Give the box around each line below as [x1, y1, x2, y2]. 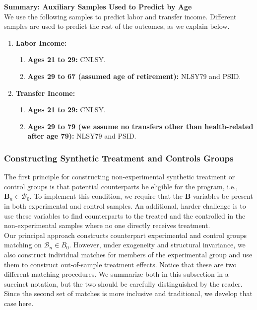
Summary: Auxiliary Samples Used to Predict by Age [4, 1, 192, 11]
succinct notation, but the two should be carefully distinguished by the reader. [4, 278, 243, 289]
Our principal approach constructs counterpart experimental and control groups [4, 230, 247, 240]
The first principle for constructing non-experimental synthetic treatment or [4, 171, 235, 182]
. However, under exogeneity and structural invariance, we [69, 239, 246, 250]
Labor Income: [15, 37, 67, 48]
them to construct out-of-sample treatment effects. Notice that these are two [4, 259, 237, 269]
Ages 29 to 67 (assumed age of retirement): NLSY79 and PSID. [27, 71, 241, 81]
